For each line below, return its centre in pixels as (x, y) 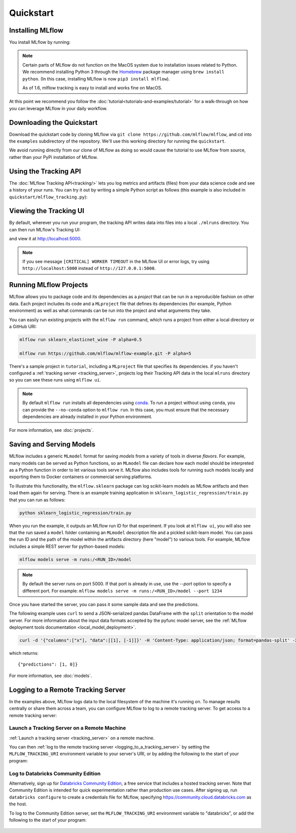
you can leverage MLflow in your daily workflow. (58, 108)
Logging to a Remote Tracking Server (67, 690)
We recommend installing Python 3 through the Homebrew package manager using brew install (123, 72)
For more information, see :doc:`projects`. (51, 430)
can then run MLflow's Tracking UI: (45, 229)
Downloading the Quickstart (54, 123)
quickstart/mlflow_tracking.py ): (48, 197)
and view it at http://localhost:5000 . (45, 239)
